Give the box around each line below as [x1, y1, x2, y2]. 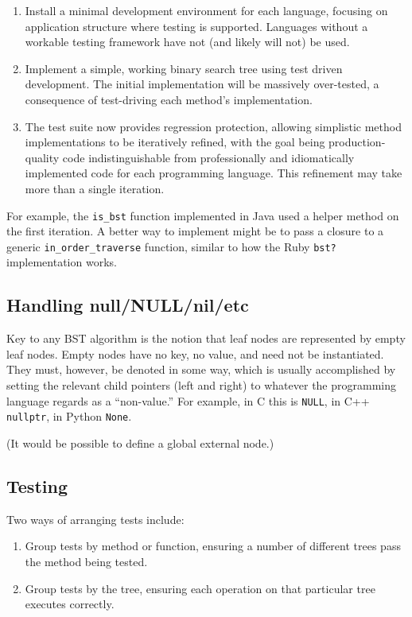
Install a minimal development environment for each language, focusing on [25, 2, 388, 18]
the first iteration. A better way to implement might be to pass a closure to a [6, 223, 384, 239]
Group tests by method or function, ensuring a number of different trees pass [25, 537, 401, 554]
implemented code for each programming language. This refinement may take [25, 165, 402, 181]
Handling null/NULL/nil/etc [6, 293, 249, 317]
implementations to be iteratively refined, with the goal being [25, 134, 325, 150]
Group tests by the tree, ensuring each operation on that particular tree [25, 580, 375, 596]
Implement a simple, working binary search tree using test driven [25, 60, 343, 76]
